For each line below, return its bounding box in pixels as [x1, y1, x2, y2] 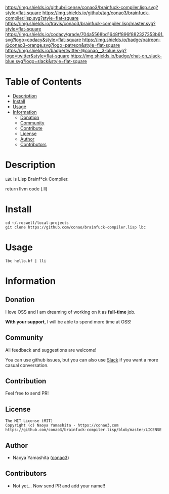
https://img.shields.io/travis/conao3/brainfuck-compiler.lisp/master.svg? [5, 20, 156, 26]
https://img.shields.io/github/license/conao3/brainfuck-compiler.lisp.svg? [5, 5, 158, 10]
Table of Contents [5, 76, 82, 88]
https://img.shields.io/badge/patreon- [82, 37, 161, 43]
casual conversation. [5, 362, 49, 368]
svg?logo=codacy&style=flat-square [5, 37, 81, 43]
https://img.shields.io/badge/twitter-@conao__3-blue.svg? [5, 48, 126, 53]
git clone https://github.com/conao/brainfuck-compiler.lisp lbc [5, 224, 146, 230]
